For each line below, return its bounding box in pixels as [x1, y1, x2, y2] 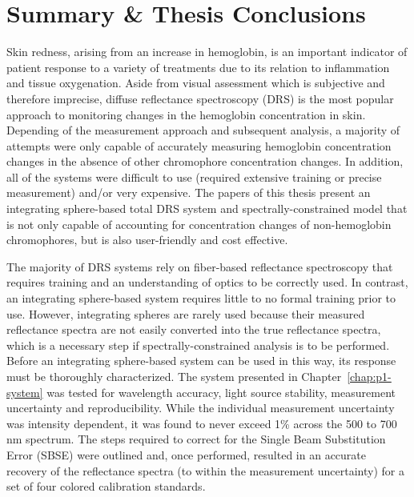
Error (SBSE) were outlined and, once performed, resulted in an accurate [6, 446, 367, 463]
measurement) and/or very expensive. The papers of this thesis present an [6, 184, 371, 201]
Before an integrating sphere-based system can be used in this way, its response [6, 352, 396, 369]
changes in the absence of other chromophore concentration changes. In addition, [6, 153, 404, 170]
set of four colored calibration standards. [6, 478, 206, 495]
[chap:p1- [347, 368, 392, 384]
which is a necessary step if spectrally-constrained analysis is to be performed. [6, 336, 390, 353]
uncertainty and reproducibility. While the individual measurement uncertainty [6, 399, 395, 416]
